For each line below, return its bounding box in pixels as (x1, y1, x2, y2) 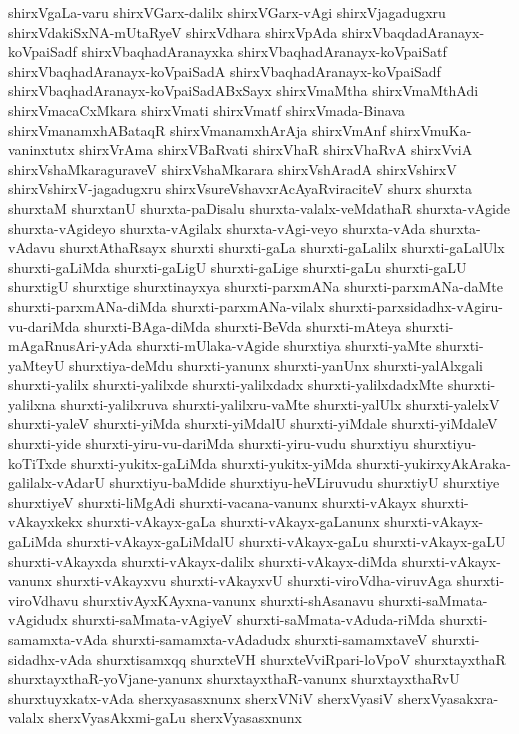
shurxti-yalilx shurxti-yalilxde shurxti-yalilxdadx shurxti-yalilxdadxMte (8, 374, 443, 395)
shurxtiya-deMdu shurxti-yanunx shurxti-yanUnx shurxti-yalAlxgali (69, 354, 484, 375)
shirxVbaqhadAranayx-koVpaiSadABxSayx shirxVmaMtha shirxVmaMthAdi (8, 80, 479, 101)
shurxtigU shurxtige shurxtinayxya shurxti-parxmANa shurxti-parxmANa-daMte (8, 276, 504, 297)
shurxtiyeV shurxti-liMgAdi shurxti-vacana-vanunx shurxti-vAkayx (8, 491, 417, 512)
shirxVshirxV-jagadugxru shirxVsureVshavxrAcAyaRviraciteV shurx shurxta (8, 178, 472, 199)
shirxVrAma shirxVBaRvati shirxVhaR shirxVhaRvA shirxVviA (79, 139, 473, 160)
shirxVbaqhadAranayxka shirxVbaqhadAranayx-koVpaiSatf (81, 41, 447, 62)
